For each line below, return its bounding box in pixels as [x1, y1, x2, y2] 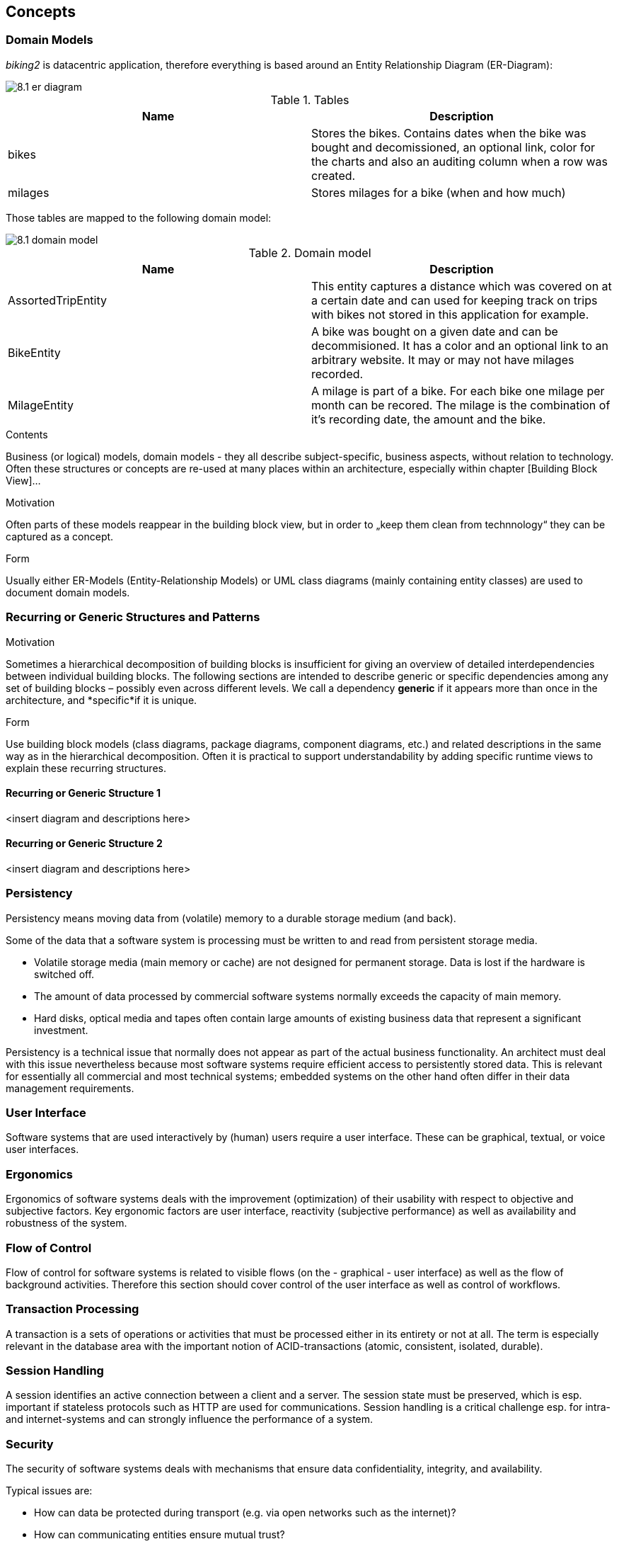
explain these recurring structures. [6, 761, 166, 774]
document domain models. [6, 586, 130, 598]
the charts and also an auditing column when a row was [311, 154, 608, 169]
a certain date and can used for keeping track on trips [311, 293, 598, 307]
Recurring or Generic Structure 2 [6, 837, 163, 850]
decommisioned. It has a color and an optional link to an [311, 338, 608, 353]
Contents [6, 428, 48, 441]
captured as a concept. [6, 530, 114, 543]
